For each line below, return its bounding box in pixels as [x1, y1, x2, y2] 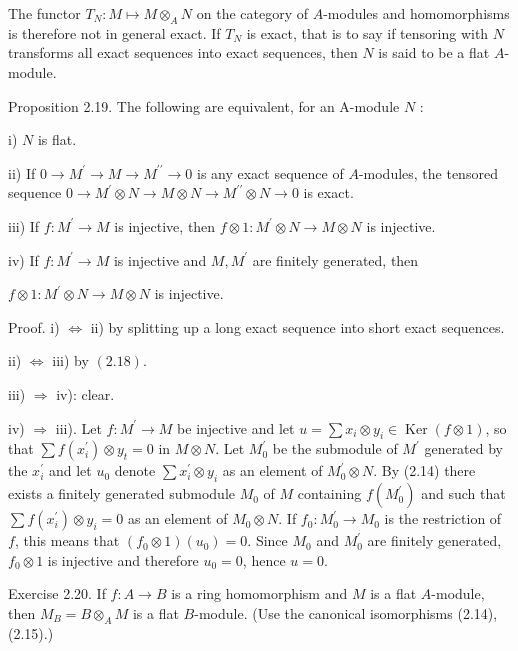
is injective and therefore [47, 549, 199, 570]
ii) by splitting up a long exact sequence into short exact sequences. [90, 316, 505, 337]
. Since [247, 530, 288, 551]
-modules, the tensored [358, 162, 498, 183]
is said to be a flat [378, 42, 490, 63]
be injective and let [177, 417, 295, 438]
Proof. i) [8, 316, 60, 337]
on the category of [196, 3, 308, 23]
